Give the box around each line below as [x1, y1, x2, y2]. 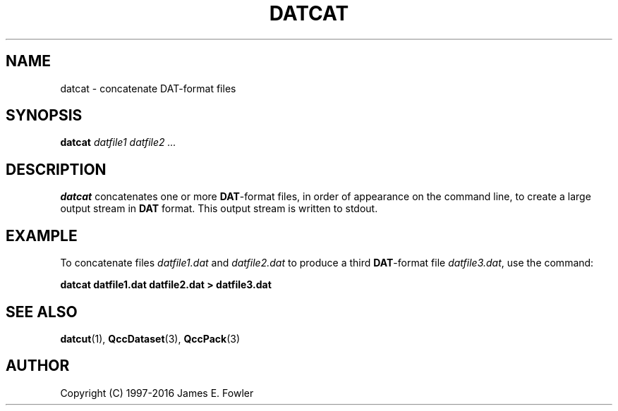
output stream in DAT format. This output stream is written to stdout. [60, 202, 378, 215]
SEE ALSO [6, 302, 78, 321]
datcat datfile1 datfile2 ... [60, 136, 176, 149]
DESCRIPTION [6, 160, 107, 178]
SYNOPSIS [6, 106, 83, 125]
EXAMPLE [6, 226, 78, 245]
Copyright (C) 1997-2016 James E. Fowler [60, 386, 254, 399]
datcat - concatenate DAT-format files [60, 82, 236, 94]
